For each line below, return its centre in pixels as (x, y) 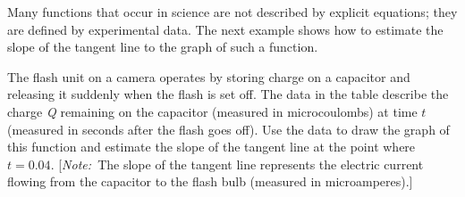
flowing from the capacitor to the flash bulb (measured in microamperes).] (210, 181)
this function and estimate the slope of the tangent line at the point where (211, 147)
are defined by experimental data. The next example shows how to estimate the (225, 29)
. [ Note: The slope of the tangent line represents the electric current (237, 164)
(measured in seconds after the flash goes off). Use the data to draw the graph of (228, 129)
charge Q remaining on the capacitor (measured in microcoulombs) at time (212, 111)
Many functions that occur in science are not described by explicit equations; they (232, 12)
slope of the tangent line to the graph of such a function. (163, 47)
